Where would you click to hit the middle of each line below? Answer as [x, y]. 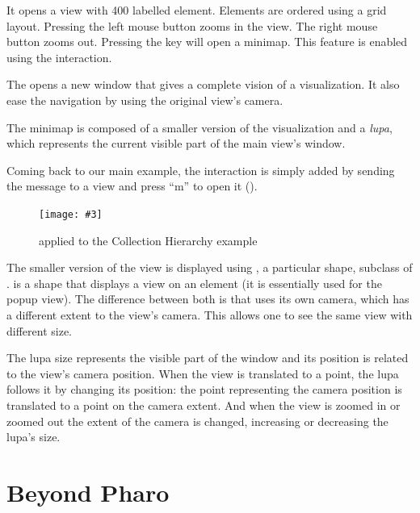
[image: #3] [71, 214]
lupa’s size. [34, 437]
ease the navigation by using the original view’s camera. [145, 100]
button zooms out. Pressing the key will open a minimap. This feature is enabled [207, 42]
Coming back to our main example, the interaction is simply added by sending [201, 170]
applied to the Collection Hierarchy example [148, 240]
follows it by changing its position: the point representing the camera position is [204, 389]
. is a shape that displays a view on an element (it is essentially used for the [194, 283]
